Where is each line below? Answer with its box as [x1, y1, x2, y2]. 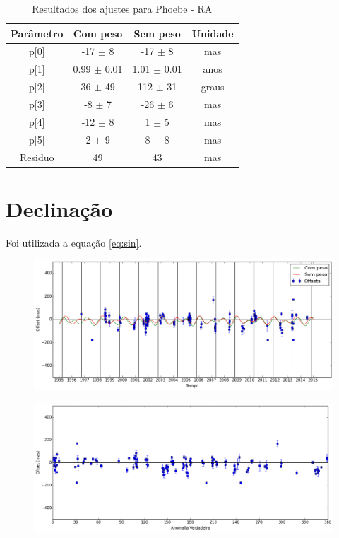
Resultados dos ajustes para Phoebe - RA [32, 1, 213, 16]
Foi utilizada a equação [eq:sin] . [6, 235, 142, 250]
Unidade [191, 25, 234, 40]
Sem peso [133, 25, 181, 40]
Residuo [20, 149, 54, 164]
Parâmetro [11, 25, 64, 40]
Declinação [6, 194, 113, 223]
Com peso [73, 25, 123, 40]
